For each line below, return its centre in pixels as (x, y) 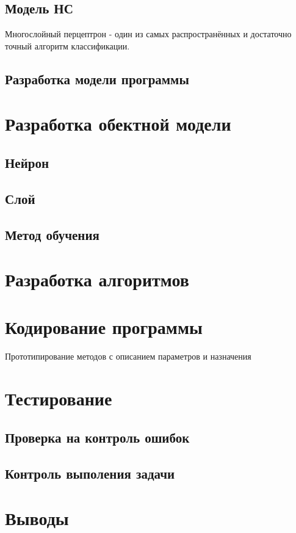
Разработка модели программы (97, 78)
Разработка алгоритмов (97, 279)
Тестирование (59, 398)
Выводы (37, 518)
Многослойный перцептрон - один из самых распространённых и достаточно (148, 34)
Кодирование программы (104, 327)
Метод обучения (52, 234)
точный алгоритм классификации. (67, 45)
